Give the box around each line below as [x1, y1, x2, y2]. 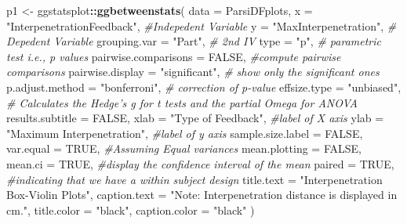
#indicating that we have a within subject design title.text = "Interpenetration [6, 171, 383, 187]
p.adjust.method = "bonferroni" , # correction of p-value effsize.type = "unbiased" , [6, 78, 402, 95]
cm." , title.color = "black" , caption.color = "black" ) [6, 201, 255, 218]
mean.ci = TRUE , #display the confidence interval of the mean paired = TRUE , [6, 155, 394, 172]
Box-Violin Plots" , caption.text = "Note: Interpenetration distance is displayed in [6, 186, 398, 203]
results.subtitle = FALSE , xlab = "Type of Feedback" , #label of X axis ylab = [6, 110, 384, 126]
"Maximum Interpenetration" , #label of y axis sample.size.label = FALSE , [6, 125, 363, 141]
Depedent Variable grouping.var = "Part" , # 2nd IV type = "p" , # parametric [6, 33, 381, 49]
